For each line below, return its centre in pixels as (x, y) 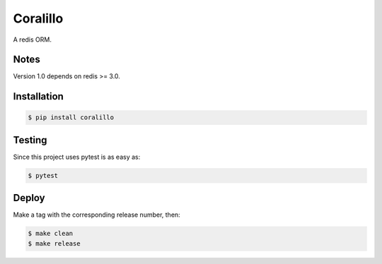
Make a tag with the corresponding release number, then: (97, 215)
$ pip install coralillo (71, 118)
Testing (30, 140)
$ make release (54, 243)
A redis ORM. (33, 40)
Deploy (29, 198)
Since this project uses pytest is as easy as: (77, 157)
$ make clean (51, 234)
